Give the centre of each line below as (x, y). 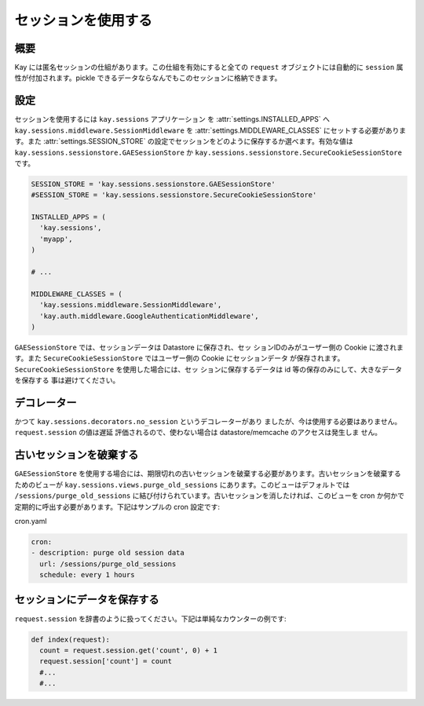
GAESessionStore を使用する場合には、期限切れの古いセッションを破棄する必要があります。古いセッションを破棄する (208, 474)
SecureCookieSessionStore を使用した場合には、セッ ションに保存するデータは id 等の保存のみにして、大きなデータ (208, 369)
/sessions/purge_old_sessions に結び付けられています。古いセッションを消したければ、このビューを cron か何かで (209, 496)
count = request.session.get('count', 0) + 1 (128, 650)
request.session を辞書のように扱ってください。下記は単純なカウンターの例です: (150, 618)
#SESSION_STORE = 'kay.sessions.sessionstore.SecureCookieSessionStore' (174, 195)
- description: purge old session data (108, 553)
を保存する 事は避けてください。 (67, 380)
